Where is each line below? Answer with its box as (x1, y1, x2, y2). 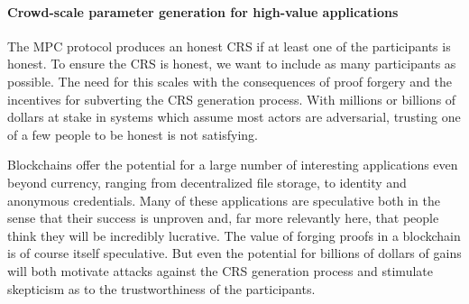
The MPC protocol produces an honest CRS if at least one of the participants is (7, 36, 451, 55)
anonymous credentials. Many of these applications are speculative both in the (7, 190, 440, 209)
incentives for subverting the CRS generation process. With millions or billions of (7, 89, 456, 108)
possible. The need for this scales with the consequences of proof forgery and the (7, 71, 453, 90)
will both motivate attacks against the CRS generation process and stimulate (7, 261, 433, 280)
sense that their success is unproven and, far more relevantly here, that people (7, 208, 439, 227)
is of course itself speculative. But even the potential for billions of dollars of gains (7, 244, 462, 263)
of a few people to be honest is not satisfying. (7, 124, 258, 143)
